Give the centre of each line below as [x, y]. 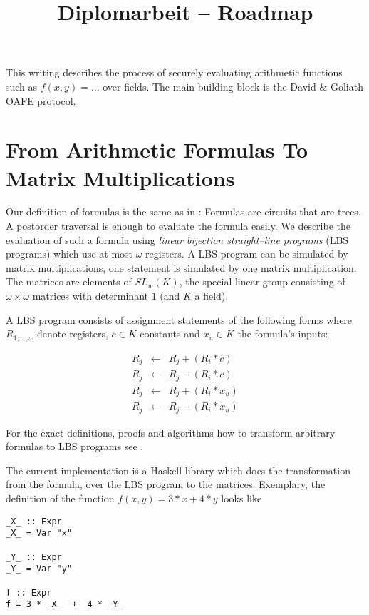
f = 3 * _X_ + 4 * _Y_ [64, 605]
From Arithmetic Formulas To [157, 149]
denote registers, [73, 334]
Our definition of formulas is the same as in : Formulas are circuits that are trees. [183, 212]
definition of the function [60, 498]
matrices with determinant [90, 296]
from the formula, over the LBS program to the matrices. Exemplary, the [166, 484]
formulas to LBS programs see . [75, 446]
